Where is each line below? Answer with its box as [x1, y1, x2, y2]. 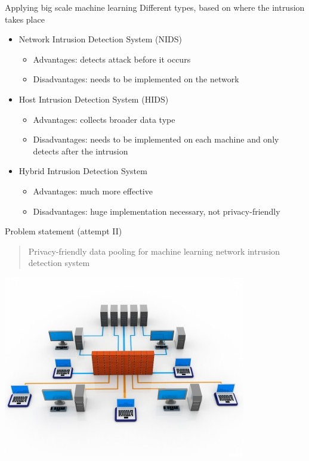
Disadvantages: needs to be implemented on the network [33, 73, 239, 85]
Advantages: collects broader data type [33, 113, 175, 125]
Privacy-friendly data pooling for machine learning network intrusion [28, 245, 280, 257]
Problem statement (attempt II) [5, 225, 122, 237]
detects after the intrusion [33, 144, 128, 157]
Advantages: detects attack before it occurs [33, 52, 191, 65]
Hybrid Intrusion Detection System [18, 165, 147, 177]
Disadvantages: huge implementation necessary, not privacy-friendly [33, 205, 280, 217]
